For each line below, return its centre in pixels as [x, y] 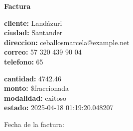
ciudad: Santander [33, 33]
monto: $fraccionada [37, 88]
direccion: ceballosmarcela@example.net [67, 42]
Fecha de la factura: [34, 124]
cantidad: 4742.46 [33, 78]
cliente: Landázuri [33, 23]
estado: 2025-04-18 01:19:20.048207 [59, 107]
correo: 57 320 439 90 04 [43, 52]
